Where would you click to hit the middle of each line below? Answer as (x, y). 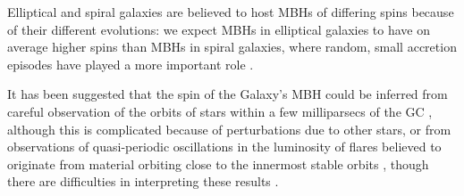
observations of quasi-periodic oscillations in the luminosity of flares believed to (224, 147)
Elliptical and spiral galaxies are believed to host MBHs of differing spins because (231, 12)
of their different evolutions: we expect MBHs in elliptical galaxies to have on (219, 29)
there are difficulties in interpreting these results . (143, 181)
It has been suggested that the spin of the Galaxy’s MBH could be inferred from (228, 94)
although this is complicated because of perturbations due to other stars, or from (229, 129)
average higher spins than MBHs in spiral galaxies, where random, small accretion (232, 47)
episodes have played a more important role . (131, 64)
